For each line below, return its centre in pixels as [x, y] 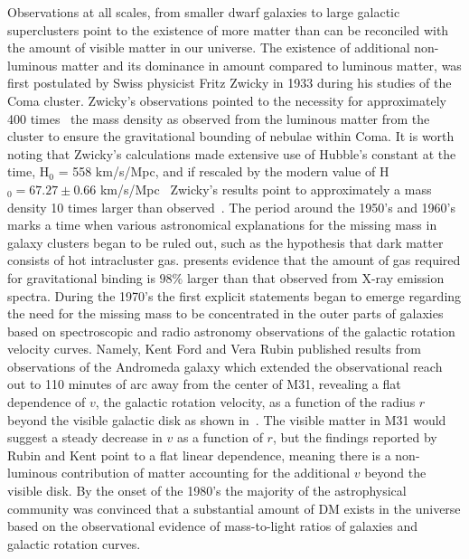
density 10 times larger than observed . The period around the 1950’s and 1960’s [232, 207]
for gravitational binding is [81, 277]
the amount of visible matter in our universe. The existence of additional [209, 47]
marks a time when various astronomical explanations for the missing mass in [222, 225]
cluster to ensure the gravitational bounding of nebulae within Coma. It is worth [231, 136]
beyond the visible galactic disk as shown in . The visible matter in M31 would [227, 419]
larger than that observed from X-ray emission [315, 277]
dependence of [47, 402]
